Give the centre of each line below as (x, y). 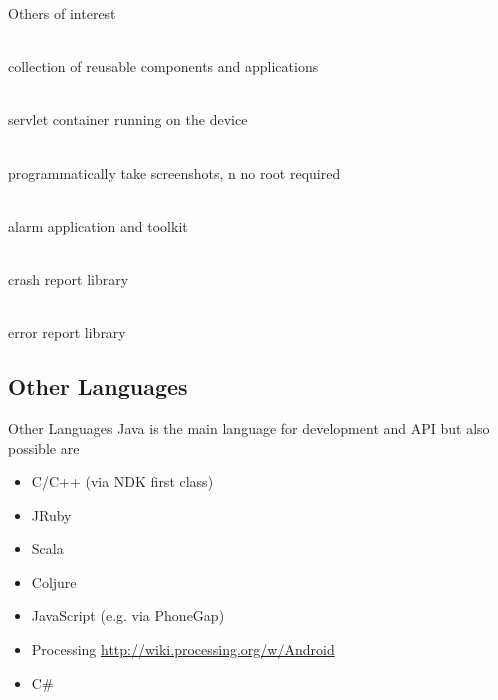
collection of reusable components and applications (163, 66)
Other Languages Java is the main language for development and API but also (249, 427)
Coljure (54, 581)
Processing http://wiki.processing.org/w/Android (183, 649)
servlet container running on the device (128, 119)
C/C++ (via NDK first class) (122, 481)
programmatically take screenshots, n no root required (174, 172)
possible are (44, 447)
